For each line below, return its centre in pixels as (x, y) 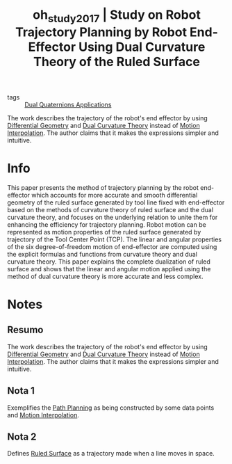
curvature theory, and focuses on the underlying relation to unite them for (113, 217)
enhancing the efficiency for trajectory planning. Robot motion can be (107, 224)
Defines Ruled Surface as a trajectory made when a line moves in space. (111, 454)
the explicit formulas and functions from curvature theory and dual (102, 254)
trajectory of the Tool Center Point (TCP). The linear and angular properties (115, 239)
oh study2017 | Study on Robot (117, 16)
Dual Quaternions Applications (68, 104)
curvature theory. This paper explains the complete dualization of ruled (109, 262)
